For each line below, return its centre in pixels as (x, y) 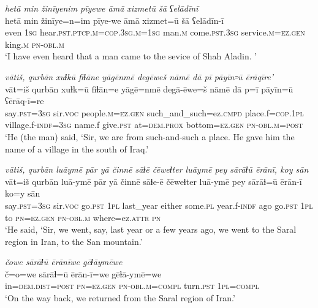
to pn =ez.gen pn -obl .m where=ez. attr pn (83, 217)
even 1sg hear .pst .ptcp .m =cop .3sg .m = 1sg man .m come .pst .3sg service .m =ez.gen (155, 32)
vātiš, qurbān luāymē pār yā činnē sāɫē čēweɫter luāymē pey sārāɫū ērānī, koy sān (157, 169)
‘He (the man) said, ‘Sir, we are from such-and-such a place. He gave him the (150, 136)
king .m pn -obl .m (35, 44)
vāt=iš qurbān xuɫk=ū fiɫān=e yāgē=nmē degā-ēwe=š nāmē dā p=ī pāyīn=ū (149, 88)
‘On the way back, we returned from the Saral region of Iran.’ (120, 298)
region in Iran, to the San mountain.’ (74, 241)
